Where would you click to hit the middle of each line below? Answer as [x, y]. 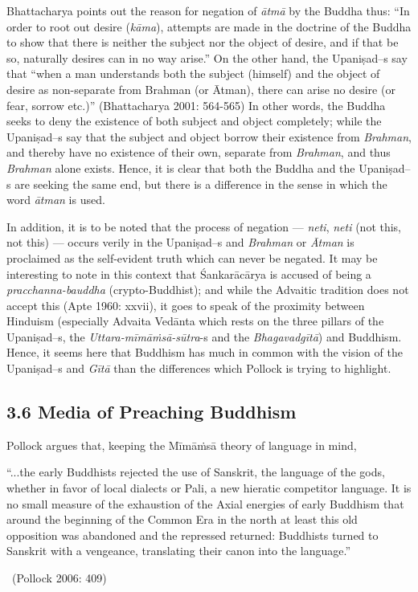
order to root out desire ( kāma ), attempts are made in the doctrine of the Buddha [209, 26]
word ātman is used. [56, 200]
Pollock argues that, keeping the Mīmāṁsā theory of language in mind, [182, 445]
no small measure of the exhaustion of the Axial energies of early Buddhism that [205, 503]
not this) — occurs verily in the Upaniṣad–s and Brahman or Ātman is [180, 242]
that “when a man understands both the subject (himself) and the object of [193, 73]
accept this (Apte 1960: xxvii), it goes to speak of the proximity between [186, 305]
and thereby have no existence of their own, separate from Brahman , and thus [199, 152]
